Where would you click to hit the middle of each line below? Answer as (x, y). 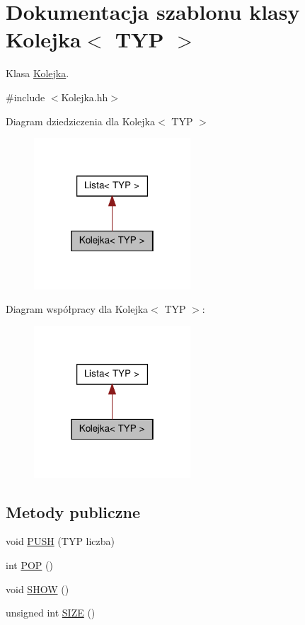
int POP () (29, 564)
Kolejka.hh (85, 97)
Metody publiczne (73, 511)
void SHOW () (38, 589)
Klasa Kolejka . (38, 73)
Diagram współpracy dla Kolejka (77, 309)
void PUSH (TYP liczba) (61, 541)
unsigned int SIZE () (51, 613)
